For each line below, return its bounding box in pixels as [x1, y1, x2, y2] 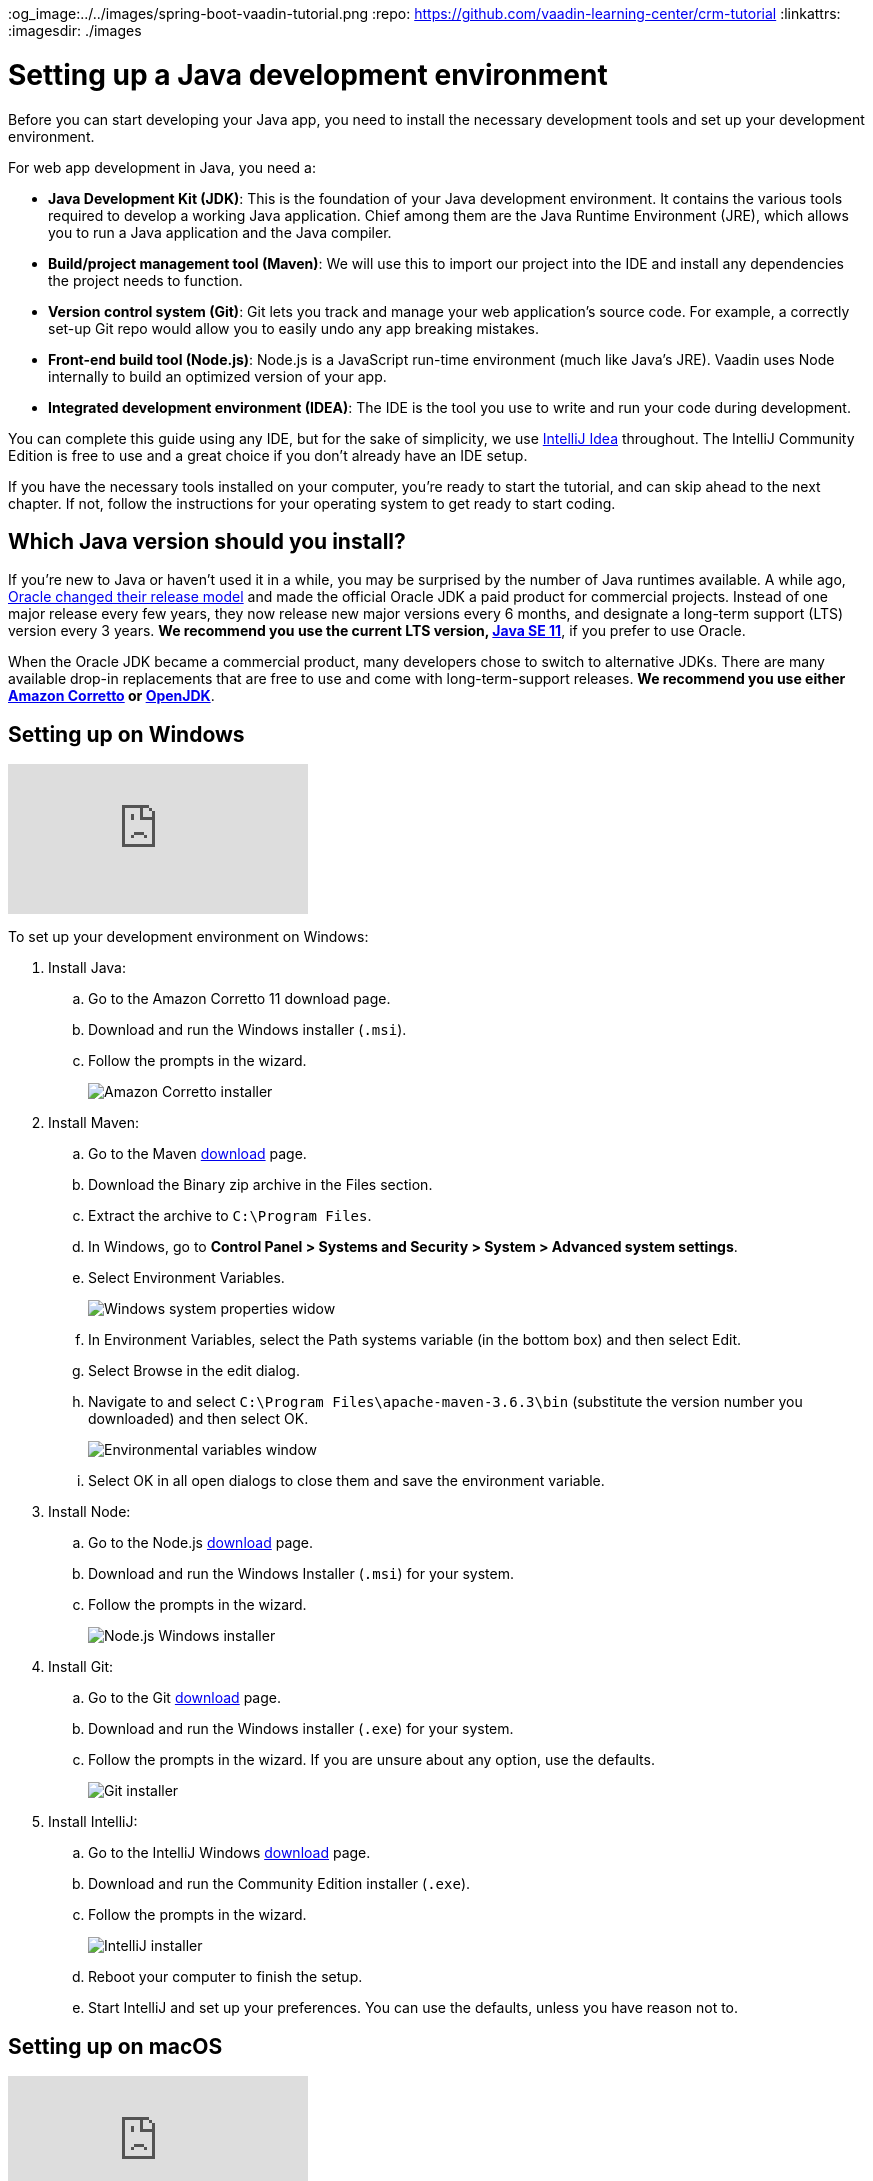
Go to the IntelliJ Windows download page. [88, 1844, 371, 1862]
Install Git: [48, 1658, 114, 1676]
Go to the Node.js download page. [88, 1534, 314, 1552]
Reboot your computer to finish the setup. [88, 1968, 363, 1986]
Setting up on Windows [8, 721, 245, 747]
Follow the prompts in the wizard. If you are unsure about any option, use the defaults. [88, 1751, 655, 1769]
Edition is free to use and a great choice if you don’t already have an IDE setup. [8, 446, 528, 464]
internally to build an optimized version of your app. [48, 367, 387, 385]
